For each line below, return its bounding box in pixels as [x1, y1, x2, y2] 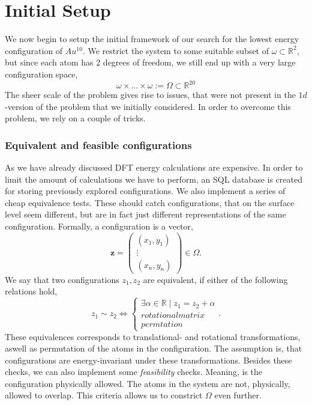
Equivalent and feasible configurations [5, 137, 192, 152]
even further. [214, 389, 262, 401]
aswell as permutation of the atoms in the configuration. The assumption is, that [5, 342, 302, 355]
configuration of [5, 44, 63, 56]
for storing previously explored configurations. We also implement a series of [5, 184, 286, 197]
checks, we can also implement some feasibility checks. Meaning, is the [5, 365, 262, 378]
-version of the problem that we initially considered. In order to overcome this [5, 100, 291, 112]
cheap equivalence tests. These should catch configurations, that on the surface [5, 196, 295, 209]
